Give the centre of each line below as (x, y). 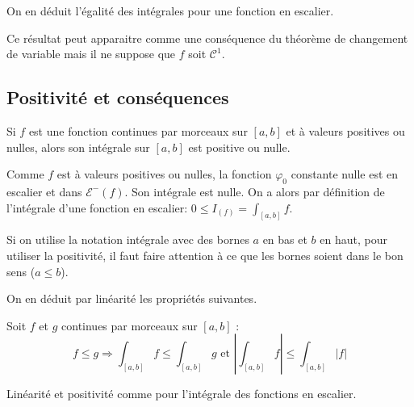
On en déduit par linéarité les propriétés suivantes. (132, 298)
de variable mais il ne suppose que (91, 54)
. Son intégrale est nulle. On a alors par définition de (255, 191)
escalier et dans (44, 191)
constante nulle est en (345, 174)
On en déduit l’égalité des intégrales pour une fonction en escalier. (170, 10)
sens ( (21, 271)
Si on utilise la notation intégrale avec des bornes (128, 239)
